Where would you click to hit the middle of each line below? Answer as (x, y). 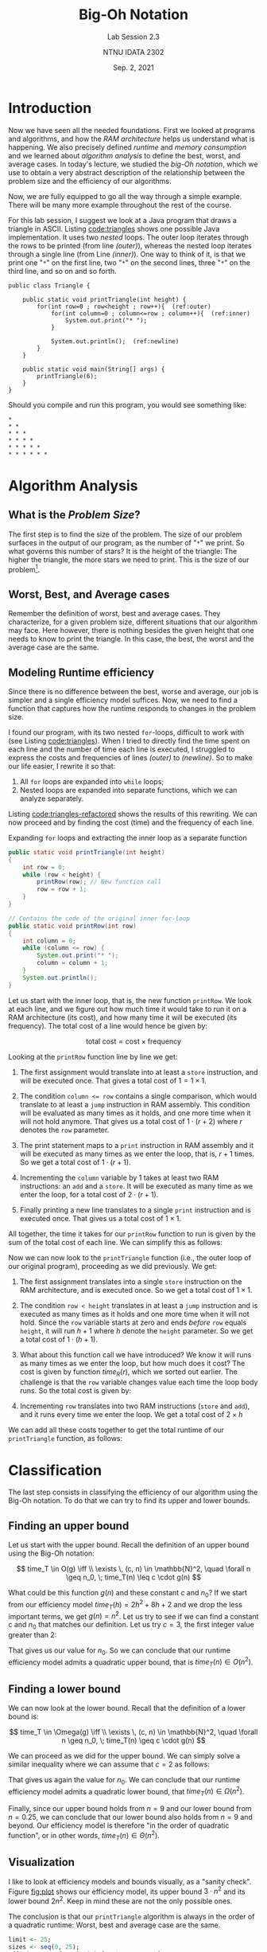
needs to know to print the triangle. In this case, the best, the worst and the (131, 639)
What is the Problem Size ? (74, 515)
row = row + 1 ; (62, 889)
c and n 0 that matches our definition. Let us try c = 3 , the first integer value (131, 1626)
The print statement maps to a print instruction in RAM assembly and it (137, 1145)
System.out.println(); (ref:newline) (115, 341)
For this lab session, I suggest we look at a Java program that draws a (122, 220)
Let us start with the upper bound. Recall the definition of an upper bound (129, 1545)
